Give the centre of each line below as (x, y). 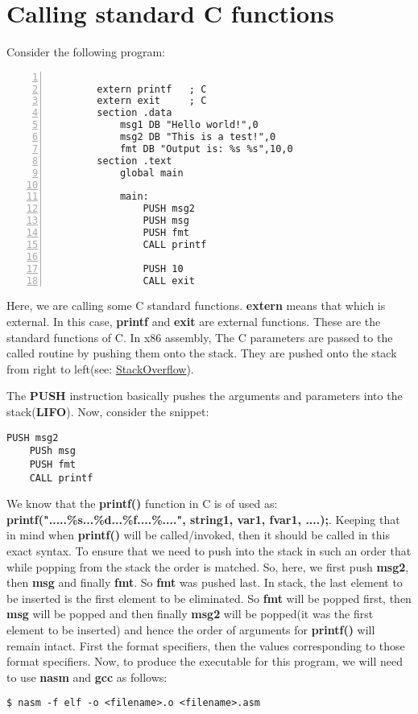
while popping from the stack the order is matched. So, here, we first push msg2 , (208, 566)
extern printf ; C (152, 89)
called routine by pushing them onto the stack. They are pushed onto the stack (202, 353)
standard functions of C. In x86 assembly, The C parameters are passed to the (200, 337)
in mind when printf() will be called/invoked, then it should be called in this (198, 535)
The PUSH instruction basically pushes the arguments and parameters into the (205, 396)
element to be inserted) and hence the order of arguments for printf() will (191, 629)
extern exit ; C (152, 101)
